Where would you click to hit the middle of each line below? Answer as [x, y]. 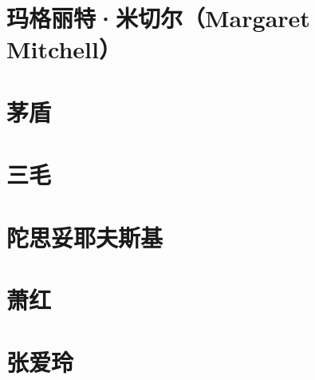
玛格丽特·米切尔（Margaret [158, 18]
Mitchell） [64, 49]
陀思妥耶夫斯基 [85, 237]
